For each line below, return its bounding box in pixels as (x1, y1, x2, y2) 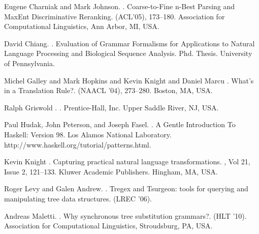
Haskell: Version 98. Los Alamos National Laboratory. (4, 129, 172, 139)
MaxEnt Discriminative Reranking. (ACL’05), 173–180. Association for (4, 11, 225, 21)
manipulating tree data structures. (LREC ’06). (4, 193, 152, 203)
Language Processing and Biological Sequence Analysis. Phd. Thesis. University (4, 48, 252, 58)
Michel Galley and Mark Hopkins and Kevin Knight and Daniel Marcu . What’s (4, 75, 254, 85)
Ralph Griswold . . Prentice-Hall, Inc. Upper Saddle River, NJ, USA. (4, 102, 219, 112)
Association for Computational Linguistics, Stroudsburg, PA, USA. (4, 220, 213, 231)
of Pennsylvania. (4, 57, 55, 68)
